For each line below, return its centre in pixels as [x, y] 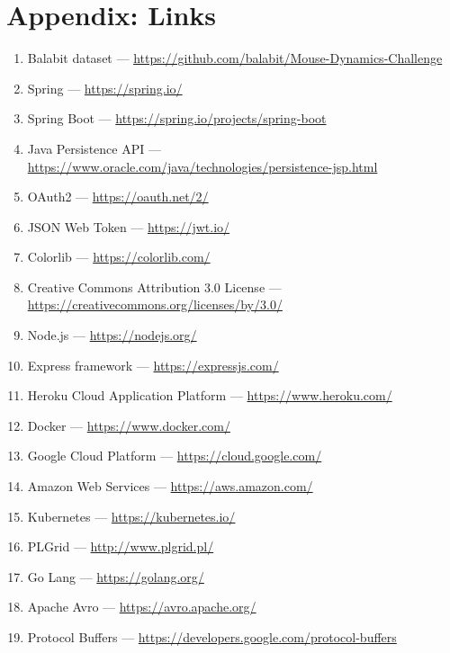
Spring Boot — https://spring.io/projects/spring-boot [177, 118]
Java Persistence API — [94, 148]
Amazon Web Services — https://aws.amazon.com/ [170, 486]
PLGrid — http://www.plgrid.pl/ [121, 546]
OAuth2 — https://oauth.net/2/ [118, 197]
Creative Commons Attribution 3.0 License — [154, 286]
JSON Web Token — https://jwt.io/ [129, 226]
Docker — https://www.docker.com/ [129, 425]
